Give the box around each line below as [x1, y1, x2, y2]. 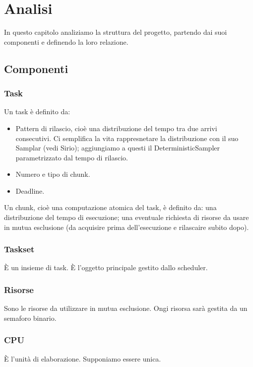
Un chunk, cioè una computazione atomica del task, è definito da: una [4, 202, 217, 213]
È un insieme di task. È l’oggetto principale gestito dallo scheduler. [4, 262, 208, 273]
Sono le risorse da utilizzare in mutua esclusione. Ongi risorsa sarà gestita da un [4, 303, 248, 313]
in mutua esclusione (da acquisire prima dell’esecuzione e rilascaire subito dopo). [4, 221, 249, 232]
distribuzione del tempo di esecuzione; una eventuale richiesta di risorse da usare [4, 212, 249, 222]
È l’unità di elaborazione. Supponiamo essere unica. [4, 353, 161, 364]
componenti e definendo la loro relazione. [4, 36, 128, 47]
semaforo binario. [4, 312, 57, 323]
